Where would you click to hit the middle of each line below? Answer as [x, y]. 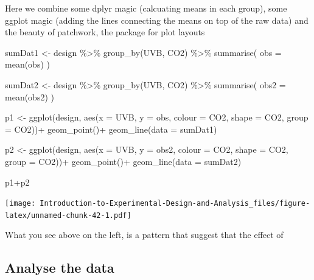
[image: [20, 204]
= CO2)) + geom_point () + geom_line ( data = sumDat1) [111, 129]
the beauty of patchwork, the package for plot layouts [105, 32]
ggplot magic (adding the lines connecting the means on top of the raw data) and [157, 20]
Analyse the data [60, 268]
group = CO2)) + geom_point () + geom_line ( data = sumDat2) [123, 161]
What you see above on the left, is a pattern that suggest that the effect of [144, 235]
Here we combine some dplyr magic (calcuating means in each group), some [146, 8]
